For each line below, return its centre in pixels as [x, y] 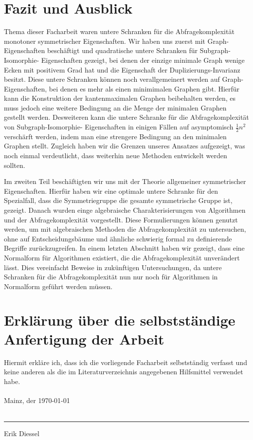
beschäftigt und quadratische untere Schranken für [122, 50]
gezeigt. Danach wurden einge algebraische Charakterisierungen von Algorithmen [125, 210]
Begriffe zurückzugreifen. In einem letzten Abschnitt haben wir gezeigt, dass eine [124, 248]
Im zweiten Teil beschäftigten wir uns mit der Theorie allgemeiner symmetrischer [125, 181]
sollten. [15, 165]
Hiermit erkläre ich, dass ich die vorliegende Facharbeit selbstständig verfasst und [126, 362]
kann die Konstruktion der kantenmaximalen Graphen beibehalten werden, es [120, 98]
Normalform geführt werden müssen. [58, 286]
